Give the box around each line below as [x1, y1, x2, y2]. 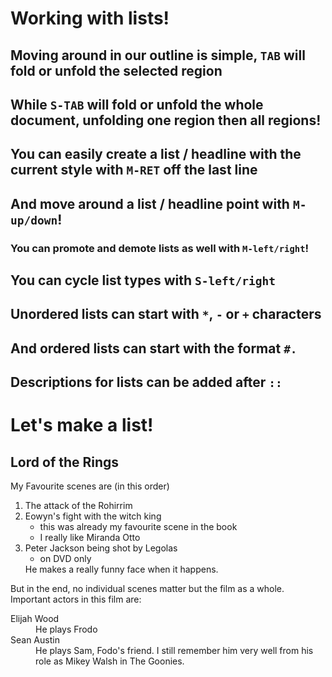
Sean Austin [10, 634, 60, 646]
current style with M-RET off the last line [10, 162, 258, 179]
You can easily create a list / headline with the [10, 146, 302, 163]
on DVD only [39, 553, 92, 565]
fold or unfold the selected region [10, 62, 223, 79]
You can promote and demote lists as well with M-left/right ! [10, 241, 310, 255]
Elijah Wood [10, 613, 60, 625]
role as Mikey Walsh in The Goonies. [35, 655, 185, 667]
